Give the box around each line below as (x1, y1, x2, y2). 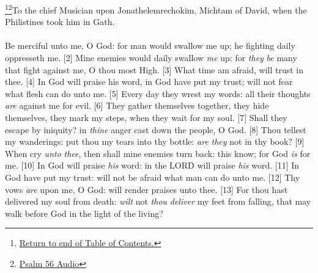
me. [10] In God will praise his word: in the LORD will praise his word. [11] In (5, 159, 300, 172)
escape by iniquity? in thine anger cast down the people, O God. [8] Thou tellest (5, 123, 306, 136)
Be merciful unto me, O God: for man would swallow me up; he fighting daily (5, 39, 295, 52)
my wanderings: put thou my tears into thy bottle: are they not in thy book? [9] (5, 135, 305, 148)
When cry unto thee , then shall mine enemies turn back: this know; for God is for (5, 147, 311, 159)
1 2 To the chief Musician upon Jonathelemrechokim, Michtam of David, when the (5, 2, 307, 16)
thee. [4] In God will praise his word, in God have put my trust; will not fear (5, 75, 293, 88)
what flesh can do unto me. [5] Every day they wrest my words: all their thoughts (5, 87, 311, 100)
